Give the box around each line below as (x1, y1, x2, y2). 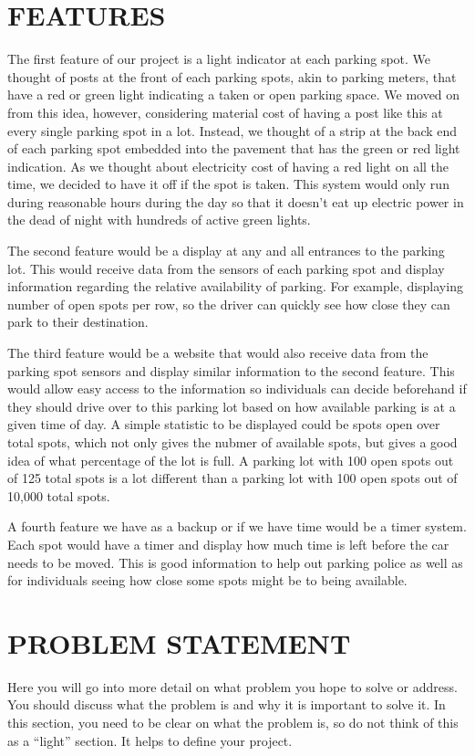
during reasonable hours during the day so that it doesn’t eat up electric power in (7, 192, 464, 211)
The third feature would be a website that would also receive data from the (7, 343, 429, 362)
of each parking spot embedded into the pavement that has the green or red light (7, 139, 460, 158)
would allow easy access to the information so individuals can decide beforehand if (7, 379, 467, 398)
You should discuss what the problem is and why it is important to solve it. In (7, 695, 446, 714)
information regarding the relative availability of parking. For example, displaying (7, 277, 463, 296)
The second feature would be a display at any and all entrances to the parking (7, 241, 445, 260)
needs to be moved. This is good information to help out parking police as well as (7, 552, 463, 572)
